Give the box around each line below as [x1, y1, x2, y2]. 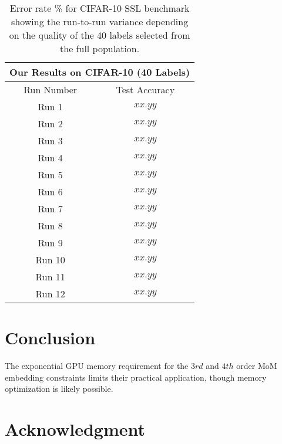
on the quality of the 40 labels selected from [9, 28, 190, 42]
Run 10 [35, 253, 65, 266]
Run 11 [35, 270, 65, 283]
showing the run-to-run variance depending [11, 15, 189, 28]
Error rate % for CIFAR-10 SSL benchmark [9, 1, 190, 15]
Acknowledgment [5, 417, 145, 441]
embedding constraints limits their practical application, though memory [5, 371, 267, 383]
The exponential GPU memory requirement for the [5, 360, 189, 372]
